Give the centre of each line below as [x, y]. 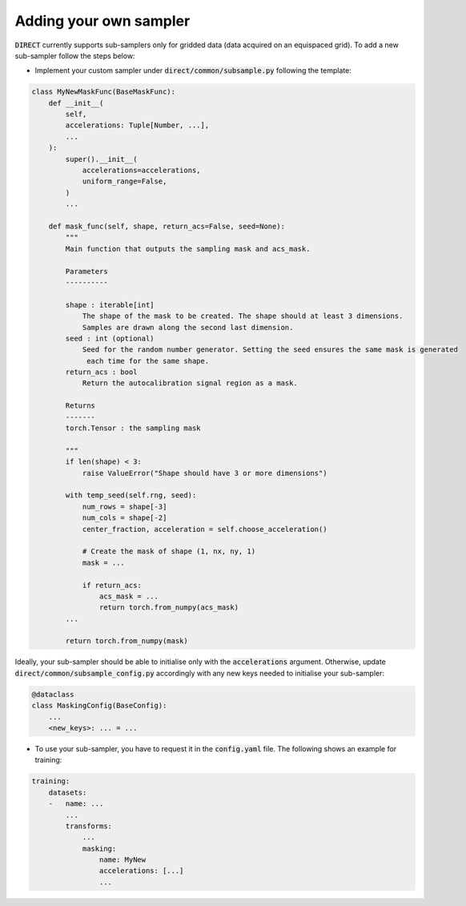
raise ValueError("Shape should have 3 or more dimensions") [205, 473]
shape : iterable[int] [110, 305]
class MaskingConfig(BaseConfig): [99, 706]
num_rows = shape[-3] [125, 506]
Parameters [86, 271]
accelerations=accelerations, [141, 171]
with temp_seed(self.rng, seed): [131, 495]
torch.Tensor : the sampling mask [133, 428]
